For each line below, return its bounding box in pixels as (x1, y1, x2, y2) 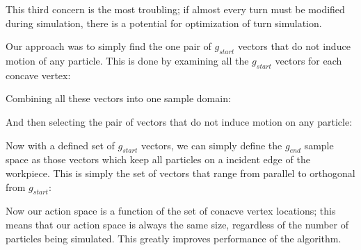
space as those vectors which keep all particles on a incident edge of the (6, 152, 310, 167)
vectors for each (275, 53, 342, 67)
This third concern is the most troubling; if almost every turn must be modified (6, 2, 345, 16)
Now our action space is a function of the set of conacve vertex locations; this (6, 203, 336, 218)
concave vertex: (6, 67, 71, 82)
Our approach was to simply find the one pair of (6, 39, 211, 53)
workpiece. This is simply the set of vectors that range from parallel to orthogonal (6, 165, 355, 180)
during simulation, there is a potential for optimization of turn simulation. (6, 15, 322, 30)
